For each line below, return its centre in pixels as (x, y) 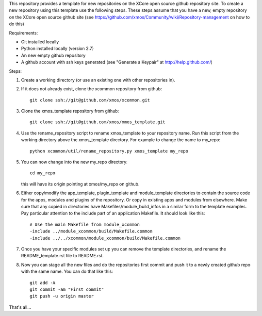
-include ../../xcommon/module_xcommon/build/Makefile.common (105, 238)
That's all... (20, 307)
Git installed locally (40, 42)
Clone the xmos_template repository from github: (70, 111)
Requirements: (24, 33)
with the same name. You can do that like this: (67, 271)
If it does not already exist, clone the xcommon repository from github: (91, 89)
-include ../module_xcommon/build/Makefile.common (91, 231)
